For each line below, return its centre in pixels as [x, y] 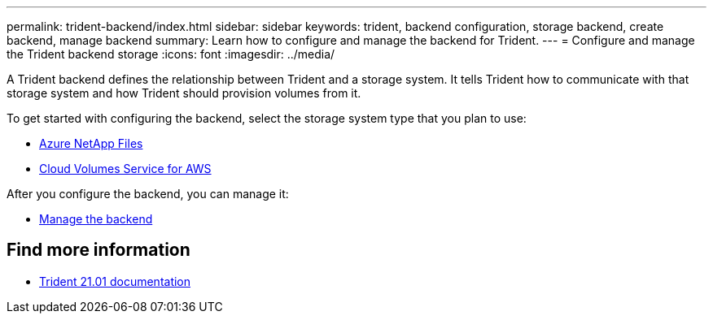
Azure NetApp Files [91, 143]
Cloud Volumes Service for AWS [125, 169]
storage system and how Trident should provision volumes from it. [184, 93]
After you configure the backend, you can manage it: [148, 194]
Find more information [98, 250]
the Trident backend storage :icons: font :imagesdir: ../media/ [171, 54]
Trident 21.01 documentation [115, 281]
